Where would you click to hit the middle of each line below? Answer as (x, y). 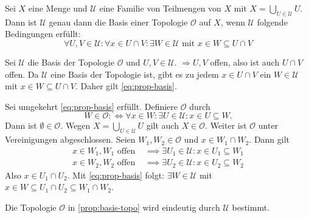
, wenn (233, 22)
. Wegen (75, 125)
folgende (272, 22)
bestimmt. (251, 207)
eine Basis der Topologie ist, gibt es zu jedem (135, 74)
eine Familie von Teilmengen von (160, 8)
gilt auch (162, 125)
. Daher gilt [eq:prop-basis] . (126, 86)
